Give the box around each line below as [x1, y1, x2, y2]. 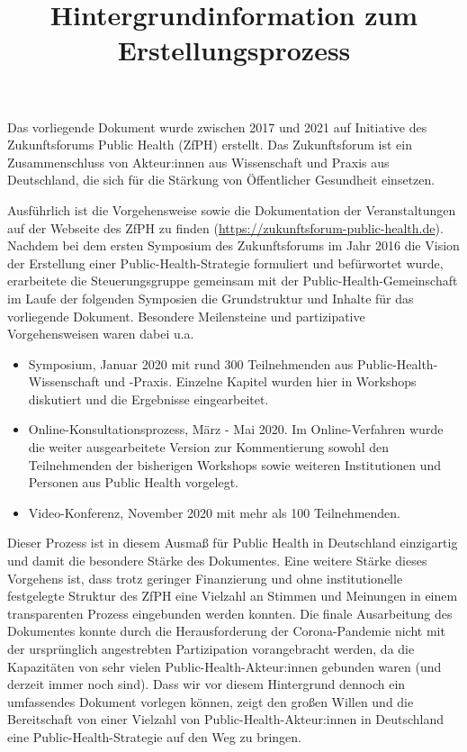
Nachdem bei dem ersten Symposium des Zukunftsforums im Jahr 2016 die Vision [7, 236, 460, 255]
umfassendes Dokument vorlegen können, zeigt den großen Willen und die [7, 692, 414, 711]
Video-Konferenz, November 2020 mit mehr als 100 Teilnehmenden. [28, 503, 400, 521]
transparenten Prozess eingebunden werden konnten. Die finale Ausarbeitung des [7, 603, 453, 622]
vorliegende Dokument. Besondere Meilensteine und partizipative [7, 306, 365, 325]
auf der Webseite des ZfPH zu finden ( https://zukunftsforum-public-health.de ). [7, 218, 444, 237]
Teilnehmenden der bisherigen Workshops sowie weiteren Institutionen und [28, 455, 442, 474]
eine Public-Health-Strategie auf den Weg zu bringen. [7, 727, 301, 746]
